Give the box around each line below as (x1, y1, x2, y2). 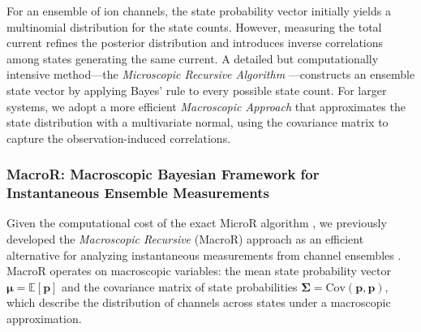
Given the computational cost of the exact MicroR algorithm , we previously (6, 214, 387, 231)
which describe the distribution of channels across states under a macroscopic (6, 294, 391, 311)
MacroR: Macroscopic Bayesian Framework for (6, 164, 320, 184)
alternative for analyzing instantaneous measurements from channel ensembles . (6, 246, 402, 263)
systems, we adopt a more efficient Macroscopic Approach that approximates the (6, 97, 406, 114)
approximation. (6, 310, 82, 327)
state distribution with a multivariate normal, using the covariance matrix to (6, 114, 389, 131)
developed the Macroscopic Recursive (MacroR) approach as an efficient (6, 231, 364, 248)
